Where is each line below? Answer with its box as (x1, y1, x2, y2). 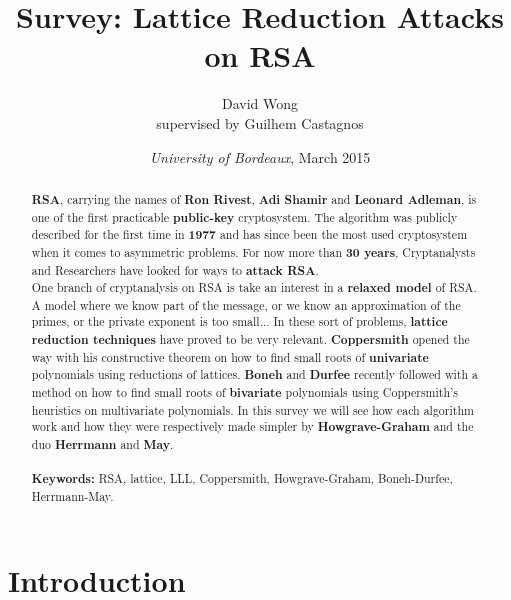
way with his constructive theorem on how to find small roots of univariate (31, 348, 429, 366)
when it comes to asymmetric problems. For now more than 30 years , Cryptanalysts (31, 243, 476, 261)
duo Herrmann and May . (31, 436, 174, 454)
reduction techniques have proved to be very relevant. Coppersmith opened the (31, 331, 470, 349)
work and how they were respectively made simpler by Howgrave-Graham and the (31, 418, 474, 436)
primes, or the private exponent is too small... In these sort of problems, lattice (31, 313, 448, 331)
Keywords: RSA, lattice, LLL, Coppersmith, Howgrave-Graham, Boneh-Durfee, (31, 470, 453, 488)
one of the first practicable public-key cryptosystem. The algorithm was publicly (31, 208, 458, 226)
